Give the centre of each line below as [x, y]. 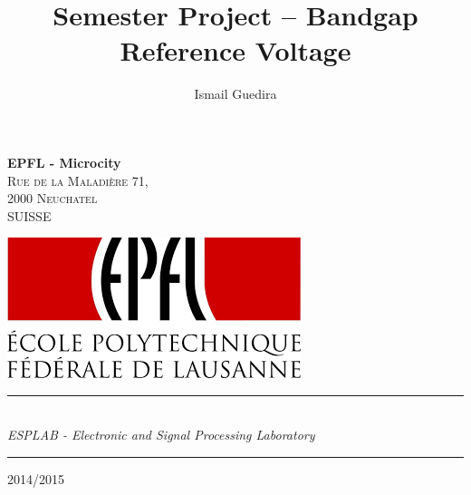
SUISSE [29, 215]
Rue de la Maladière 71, [78, 180]
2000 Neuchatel [53, 198]
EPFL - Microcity [64, 162]
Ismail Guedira [235, 94]
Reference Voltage [235, 50]
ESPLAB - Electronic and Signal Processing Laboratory [161, 435]
